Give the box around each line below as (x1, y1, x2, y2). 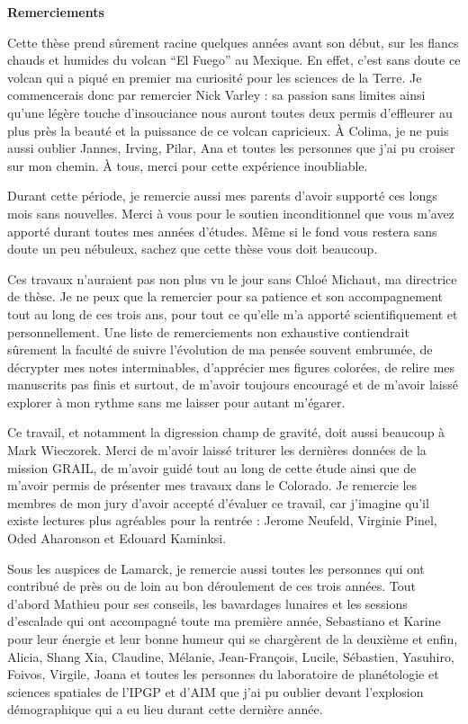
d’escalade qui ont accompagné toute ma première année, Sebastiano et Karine (7, 612, 441, 630)
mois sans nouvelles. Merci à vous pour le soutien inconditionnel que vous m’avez (7, 203, 454, 222)
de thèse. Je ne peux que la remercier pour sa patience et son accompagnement (7, 287, 443, 306)
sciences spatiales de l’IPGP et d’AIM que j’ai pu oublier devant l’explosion (7, 682, 424, 701)
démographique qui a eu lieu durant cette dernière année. (7, 700, 323, 719)
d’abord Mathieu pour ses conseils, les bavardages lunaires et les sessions (7, 594, 408, 612)
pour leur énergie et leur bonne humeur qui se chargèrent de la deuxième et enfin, (7, 630, 458, 648)
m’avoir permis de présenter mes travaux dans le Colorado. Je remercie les (7, 476, 418, 495)
